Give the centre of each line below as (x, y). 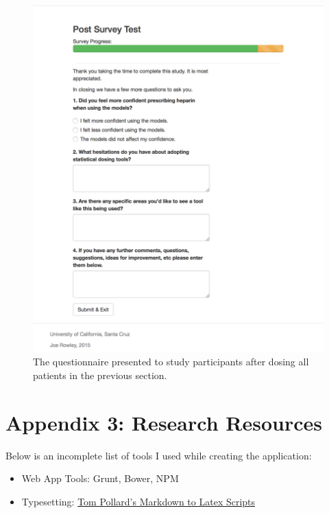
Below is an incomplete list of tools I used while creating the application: (159, 455)
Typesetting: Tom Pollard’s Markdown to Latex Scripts (138, 501)
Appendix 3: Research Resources (164, 422)
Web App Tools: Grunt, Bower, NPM (100, 478)
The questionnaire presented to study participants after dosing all (171, 362)
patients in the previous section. (100, 375)
